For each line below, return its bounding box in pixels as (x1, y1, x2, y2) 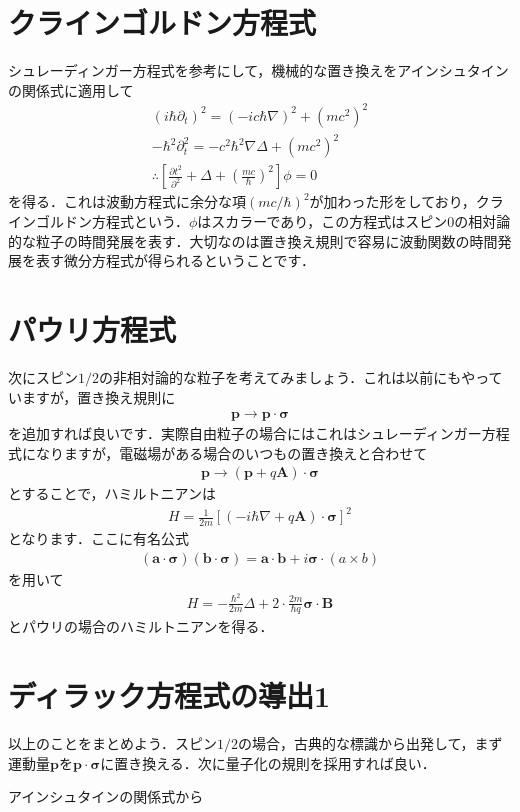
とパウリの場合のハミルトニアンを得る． (8, 616, 274, 637)
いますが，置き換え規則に (8, 386, 176, 407)
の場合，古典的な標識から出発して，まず (237, 733, 503, 754)
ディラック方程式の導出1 (8, 675, 331, 716)
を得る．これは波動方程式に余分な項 (8, 191, 246, 212)
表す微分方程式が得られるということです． (35, 250, 316, 271)
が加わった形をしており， (309, 191, 476, 212)
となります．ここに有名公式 (8, 528, 190, 549)
